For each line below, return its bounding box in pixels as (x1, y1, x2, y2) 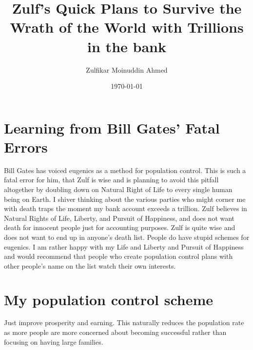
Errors (4, 136, 48, 156)
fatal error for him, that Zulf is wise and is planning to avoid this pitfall (4, 175, 219, 185)
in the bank (87, 36, 166, 56)
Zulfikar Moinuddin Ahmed (86, 64, 168, 75)
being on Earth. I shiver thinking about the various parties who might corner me (4, 194, 246, 204)
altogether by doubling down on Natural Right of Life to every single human (4, 184, 233, 194)
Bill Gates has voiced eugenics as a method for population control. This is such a (4, 165, 246, 175)
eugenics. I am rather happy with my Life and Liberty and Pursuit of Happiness (4, 241, 244, 252)
